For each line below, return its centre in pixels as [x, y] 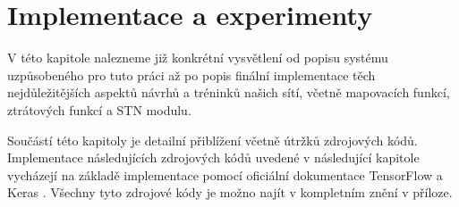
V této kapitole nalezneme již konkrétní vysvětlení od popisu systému [198, 58]
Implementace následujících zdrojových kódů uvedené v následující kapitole [213, 157]
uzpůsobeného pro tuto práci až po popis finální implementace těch [191, 75]
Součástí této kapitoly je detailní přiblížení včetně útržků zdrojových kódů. [212, 140]
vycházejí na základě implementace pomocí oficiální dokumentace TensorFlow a [225, 174]
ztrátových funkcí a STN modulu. [99, 109]
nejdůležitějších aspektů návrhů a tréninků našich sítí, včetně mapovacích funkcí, [229, 92]
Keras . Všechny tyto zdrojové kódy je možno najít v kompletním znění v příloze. [230, 192]
